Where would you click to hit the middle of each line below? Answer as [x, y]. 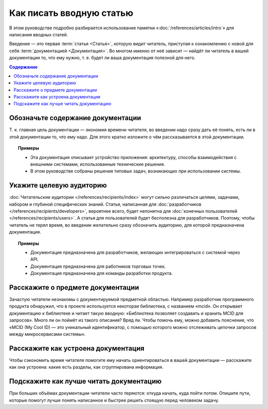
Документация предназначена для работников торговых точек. [98, 266]
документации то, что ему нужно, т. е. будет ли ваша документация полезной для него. [102, 58]
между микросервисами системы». [47, 334]
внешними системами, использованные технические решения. [98, 164]
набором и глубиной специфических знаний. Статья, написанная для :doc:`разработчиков [105, 204]
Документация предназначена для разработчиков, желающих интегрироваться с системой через [135, 252]
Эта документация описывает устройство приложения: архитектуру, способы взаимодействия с [134, 157]
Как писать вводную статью [71, 13]
